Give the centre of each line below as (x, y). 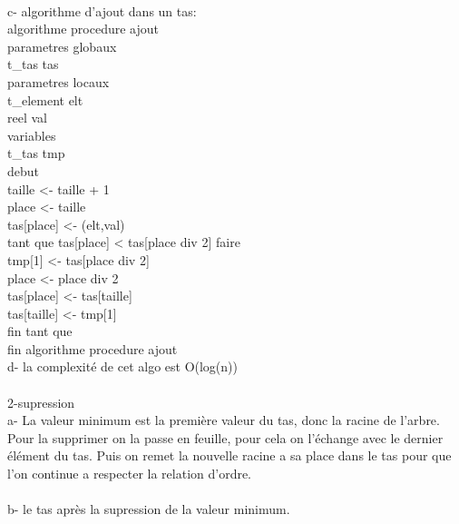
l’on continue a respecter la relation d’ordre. (130, 474)
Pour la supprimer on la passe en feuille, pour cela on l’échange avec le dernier (225, 437)
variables (32, 135)
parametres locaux (59, 81)
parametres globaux (62, 46)
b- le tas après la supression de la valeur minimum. (149, 509)
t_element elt (45, 99)
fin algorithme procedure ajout (93, 348)
